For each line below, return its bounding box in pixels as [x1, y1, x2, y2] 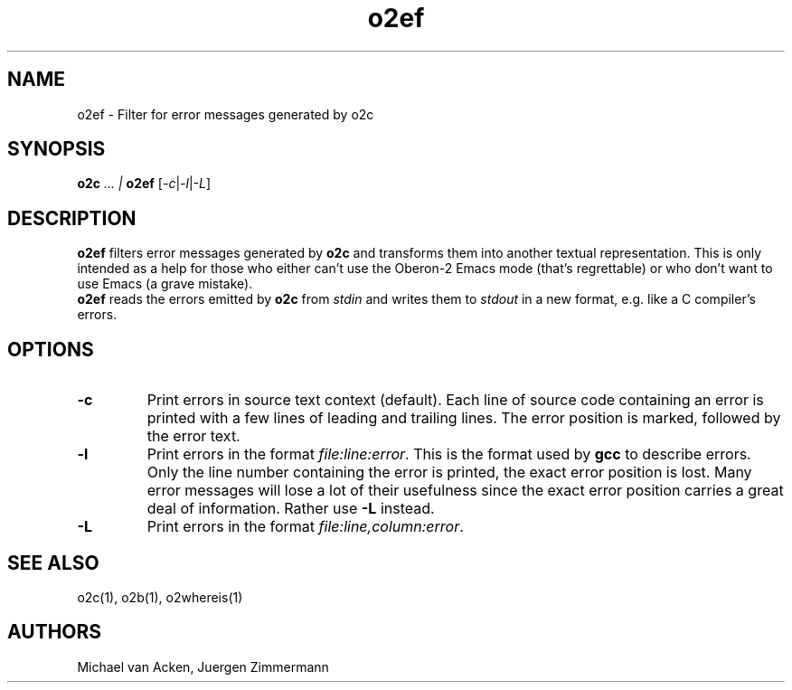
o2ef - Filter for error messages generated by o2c [77, 106, 374, 122]
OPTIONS [7, 337, 94, 361]
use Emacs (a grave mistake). [77, 276, 253, 292]
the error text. [146, 427, 240, 446]
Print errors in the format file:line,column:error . [146, 517, 464, 536]
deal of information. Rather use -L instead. [146, 499, 435, 518]
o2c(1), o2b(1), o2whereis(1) [77, 589, 243, 605]
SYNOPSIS [7, 137, 106, 161]
